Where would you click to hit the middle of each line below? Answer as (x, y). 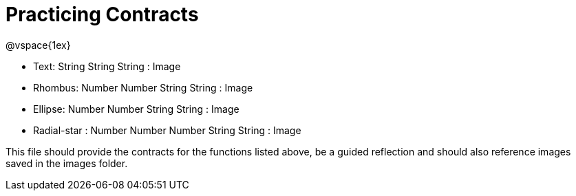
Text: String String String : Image (107, 66)
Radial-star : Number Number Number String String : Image (167, 130)
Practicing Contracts (102, 14)
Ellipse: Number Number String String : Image (136, 109)
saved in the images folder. (67, 163)
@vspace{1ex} (38, 45)
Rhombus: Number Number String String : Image (143, 87)
